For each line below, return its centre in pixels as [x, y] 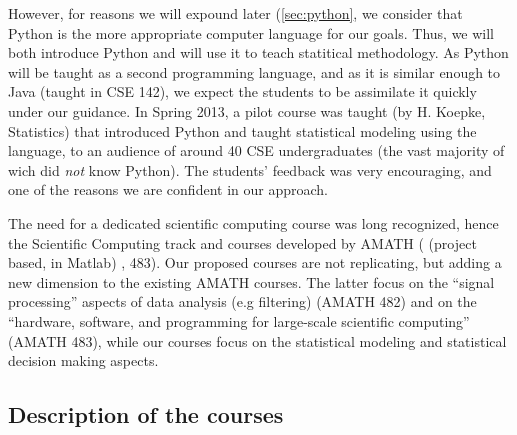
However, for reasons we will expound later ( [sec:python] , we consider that [235, 13]
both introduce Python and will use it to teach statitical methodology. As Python [258, 52]
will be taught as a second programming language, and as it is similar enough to [254, 71]
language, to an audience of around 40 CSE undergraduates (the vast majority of [256, 150]
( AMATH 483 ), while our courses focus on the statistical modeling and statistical [257, 340]
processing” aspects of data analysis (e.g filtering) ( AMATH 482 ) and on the [242, 301]
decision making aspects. [83, 360]
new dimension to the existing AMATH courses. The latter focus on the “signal [251, 281]
